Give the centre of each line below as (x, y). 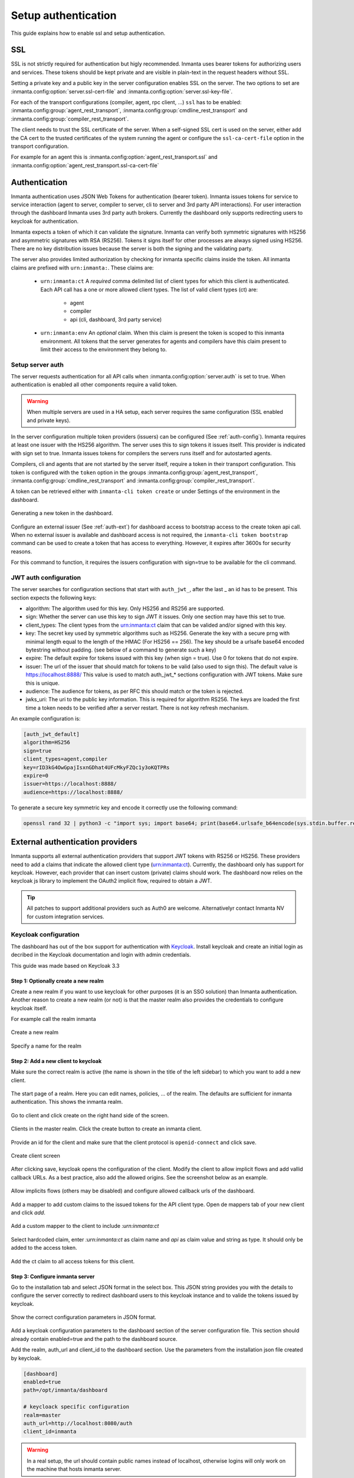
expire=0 (36, 776)
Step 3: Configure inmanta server (53, 1276)
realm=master (42, 1415)
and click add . (28, 1213)
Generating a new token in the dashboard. (62, 513)
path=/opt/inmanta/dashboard (65, 1390)
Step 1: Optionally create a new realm (58, 981)
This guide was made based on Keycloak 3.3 (65, 965)
